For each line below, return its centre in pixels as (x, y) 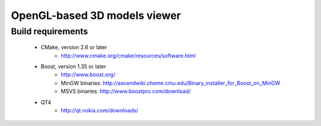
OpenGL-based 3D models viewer (96, 15)
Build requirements (50, 31)
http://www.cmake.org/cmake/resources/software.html (128, 56)
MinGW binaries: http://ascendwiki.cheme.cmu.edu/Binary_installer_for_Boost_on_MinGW (171, 83)
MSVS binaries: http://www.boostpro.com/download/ (126, 91)
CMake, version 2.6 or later (74, 47)
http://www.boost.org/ (88, 75)
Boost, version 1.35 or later (73, 66)
